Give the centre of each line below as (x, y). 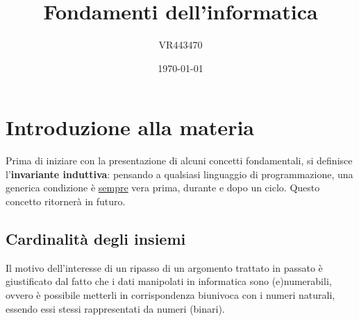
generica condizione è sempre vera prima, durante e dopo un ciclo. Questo (163, 188)
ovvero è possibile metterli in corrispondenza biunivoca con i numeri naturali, (170, 295)
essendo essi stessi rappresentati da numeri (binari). (115, 308)
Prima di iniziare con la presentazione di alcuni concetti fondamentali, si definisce (179, 160)
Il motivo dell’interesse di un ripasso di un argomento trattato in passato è (164, 267)
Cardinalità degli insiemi (96, 239)
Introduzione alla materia (130, 127)
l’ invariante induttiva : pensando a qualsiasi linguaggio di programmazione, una (179, 174)
